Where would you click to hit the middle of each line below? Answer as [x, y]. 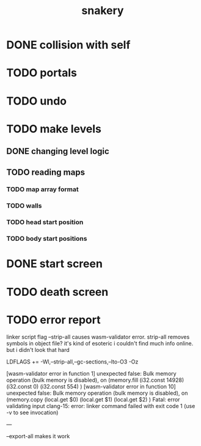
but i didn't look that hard [38, 349]
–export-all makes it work [38, 436]
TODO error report [53, 320]
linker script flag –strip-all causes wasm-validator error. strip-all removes [98, 337]
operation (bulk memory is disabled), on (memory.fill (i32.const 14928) [95, 380]
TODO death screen [57, 292]
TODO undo [37, 101]
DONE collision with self [68, 45]
